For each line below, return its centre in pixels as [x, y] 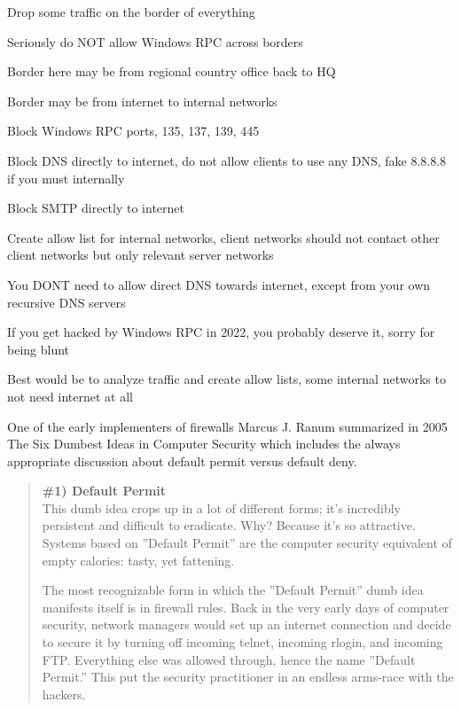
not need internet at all [70, 396]
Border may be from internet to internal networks [142, 101]
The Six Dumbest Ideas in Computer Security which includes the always [204, 444]
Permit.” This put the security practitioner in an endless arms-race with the [248, 677]
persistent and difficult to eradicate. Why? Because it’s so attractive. [229, 525]
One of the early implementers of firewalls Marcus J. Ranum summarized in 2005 [227, 426]
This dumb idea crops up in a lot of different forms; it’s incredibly [221, 507]
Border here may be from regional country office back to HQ [172, 71]
